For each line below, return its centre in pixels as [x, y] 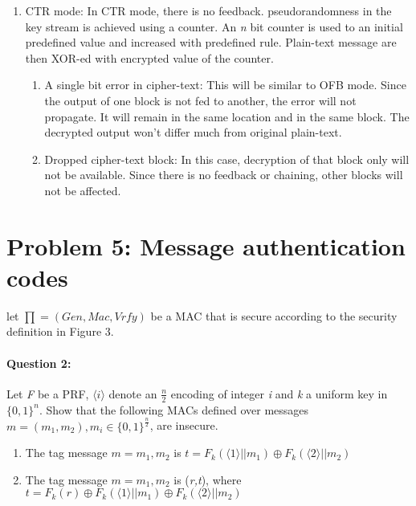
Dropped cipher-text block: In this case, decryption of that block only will [227, 159]
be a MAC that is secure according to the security [274, 315]
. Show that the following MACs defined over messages [174, 409]
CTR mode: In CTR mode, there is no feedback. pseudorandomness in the [208, 10]
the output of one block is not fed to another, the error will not [200, 100]
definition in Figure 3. [60, 331]
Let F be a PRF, [48, 393]
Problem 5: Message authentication [206, 245]
